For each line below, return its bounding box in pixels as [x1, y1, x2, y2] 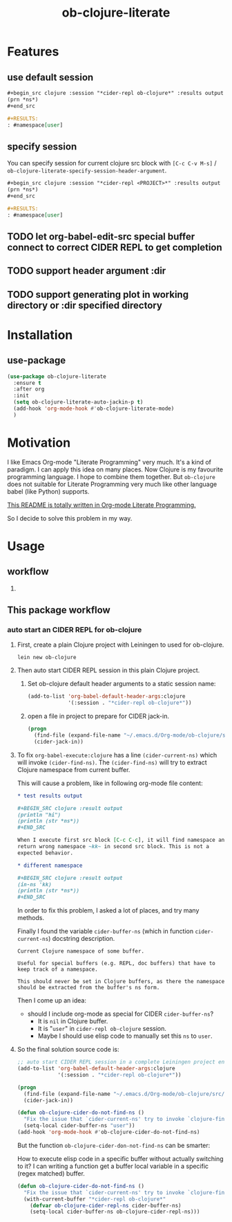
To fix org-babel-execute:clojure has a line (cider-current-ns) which [17, 751, 217, 759]
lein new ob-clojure [17, 654, 77, 661]
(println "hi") [17, 811, 61, 818]
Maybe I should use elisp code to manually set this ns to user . [37, 1032, 213, 1040]
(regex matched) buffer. [17, 1169, 85, 1178]
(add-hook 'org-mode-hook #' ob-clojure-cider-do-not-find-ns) [17, 1129, 200, 1136]
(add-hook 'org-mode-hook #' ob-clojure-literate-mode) [13, 405, 175, 413]
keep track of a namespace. [17, 966, 98, 973]
